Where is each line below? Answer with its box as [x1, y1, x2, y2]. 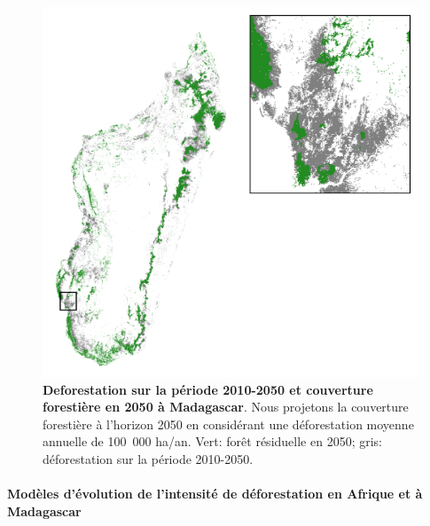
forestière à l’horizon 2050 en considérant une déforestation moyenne [43, 414, 414, 433]
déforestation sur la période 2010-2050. [43, 449, 254, 467]
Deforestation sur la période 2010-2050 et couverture [43, 380, 373, 398]
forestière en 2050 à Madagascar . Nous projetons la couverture [43, 397, 409, 416]
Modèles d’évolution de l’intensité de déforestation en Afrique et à [7, 484, 423, 503]
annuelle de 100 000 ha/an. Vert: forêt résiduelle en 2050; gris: [43, 432, 382, 451]
